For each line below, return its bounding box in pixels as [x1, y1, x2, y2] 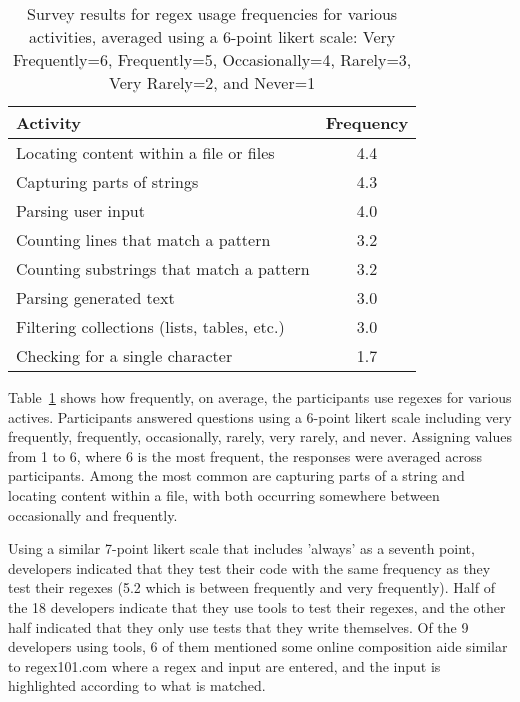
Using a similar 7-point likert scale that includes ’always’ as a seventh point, [8, 538, 475, 559]
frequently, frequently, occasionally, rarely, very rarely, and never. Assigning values [8, 426, 512, 447]
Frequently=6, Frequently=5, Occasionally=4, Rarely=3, [12, 48, 412, 71]
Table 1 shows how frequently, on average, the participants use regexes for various [8, 387, 512, 407]
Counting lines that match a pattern [16, 228, 271, 251]
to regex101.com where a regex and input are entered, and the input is [8, 655, 441, 676]
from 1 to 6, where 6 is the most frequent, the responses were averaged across [8, 445, 482, 466]
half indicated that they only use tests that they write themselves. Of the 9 [8, 616, 469, 637]
